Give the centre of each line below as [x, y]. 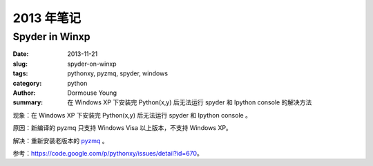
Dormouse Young [92, 93]
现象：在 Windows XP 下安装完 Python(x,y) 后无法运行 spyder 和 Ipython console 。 [132, 115]
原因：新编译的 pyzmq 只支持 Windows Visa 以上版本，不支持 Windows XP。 [123, 128]
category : [27, 83]
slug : [20, 64]
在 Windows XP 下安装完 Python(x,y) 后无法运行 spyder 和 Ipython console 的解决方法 [190, 102]
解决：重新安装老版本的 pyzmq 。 [60, 140]
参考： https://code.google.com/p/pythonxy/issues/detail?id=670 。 [108, 153]
